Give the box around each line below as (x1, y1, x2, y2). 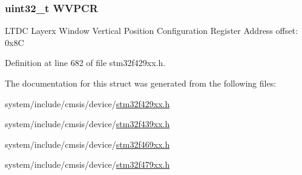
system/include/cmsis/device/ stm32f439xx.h (5, 117, 170, 130)
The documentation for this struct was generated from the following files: (5, 77, 277, 89)
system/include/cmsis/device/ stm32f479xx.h (5, 158, 170, 171)
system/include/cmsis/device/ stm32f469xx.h (5, 137, 170, 150)
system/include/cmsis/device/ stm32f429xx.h (5, 97, 170, 110)
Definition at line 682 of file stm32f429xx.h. (5, 56, 166, 69)
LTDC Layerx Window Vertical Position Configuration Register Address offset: (5, 24, 298, 37)
